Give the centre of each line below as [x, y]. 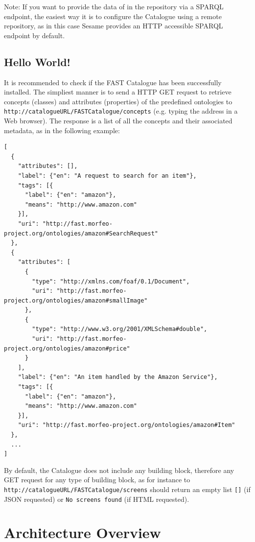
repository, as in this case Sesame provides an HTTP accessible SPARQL [114, 26]
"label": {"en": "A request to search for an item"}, [107, 176]
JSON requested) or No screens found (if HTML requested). [97, 499]
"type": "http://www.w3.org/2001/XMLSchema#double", [120, 329]
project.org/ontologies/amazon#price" [67, 348]
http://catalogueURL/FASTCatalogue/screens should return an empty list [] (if [127, 489]
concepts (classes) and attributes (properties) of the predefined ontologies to [118, 101]
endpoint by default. [35, 35]
